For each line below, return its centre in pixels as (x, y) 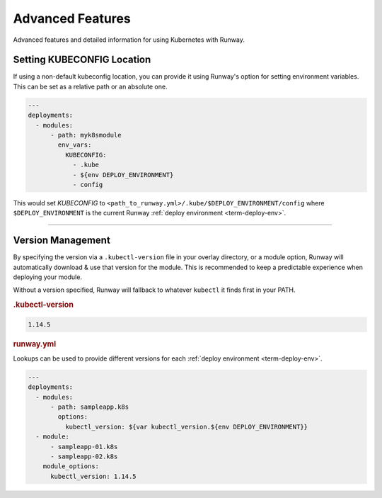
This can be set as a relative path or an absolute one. (90, 86)
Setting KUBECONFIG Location (82, 60)
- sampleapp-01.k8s (84, 447)
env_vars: (75, 145)
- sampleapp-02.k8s (84, 457)
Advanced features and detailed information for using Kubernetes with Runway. (129, 40)
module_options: (71, 466)
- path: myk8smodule (86, 135)
